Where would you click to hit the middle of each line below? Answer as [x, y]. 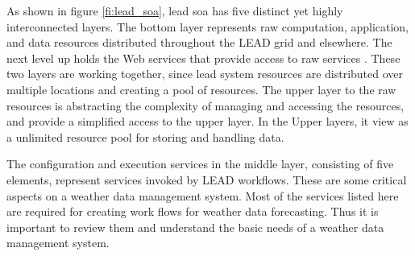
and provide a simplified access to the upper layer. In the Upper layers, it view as [207, 121]
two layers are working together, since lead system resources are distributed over [205, 74]
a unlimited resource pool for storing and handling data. [145, 136]
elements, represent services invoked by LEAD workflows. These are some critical [207, 179]
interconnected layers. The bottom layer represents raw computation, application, [208, 26]
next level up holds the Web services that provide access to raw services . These [203, 58]
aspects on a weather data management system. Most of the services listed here [203, 195]
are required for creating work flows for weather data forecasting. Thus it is [193, 211]
